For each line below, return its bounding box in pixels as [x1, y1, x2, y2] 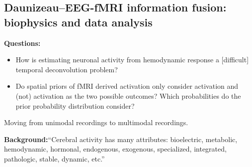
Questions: [4, 37, 41, 48]
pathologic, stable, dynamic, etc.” [4, 153, 105, 164]
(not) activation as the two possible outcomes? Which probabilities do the [15, 90, 241, 101]
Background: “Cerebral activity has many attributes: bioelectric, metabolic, [4, 134, 238, 144]
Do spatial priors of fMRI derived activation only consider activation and [15, 81, 239, 91]
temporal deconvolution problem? [15, 64, 118, 74]
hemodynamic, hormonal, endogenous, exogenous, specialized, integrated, [4, 144, 227, 154]
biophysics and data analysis [4, 14, 153, 29]
